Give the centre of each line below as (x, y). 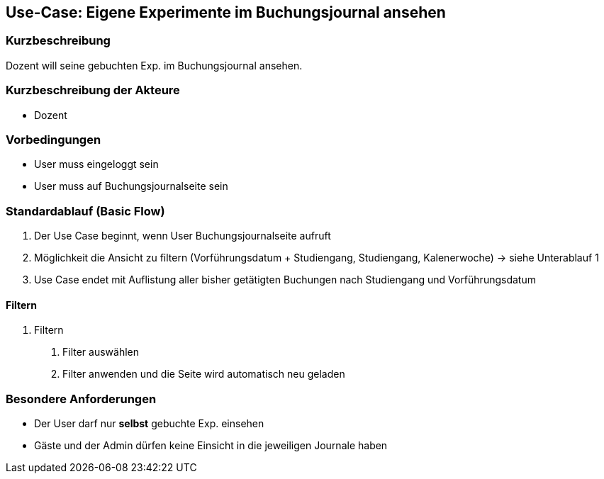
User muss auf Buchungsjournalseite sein (131, 186)
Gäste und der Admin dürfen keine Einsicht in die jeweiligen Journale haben (211, 446)
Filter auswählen (101, 352)
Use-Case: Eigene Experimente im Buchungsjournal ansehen (226, 12)
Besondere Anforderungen (81, 399)
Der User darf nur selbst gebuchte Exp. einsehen (149, 424)
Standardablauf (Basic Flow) (85, 211)
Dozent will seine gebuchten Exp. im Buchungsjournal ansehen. (154, 65)
